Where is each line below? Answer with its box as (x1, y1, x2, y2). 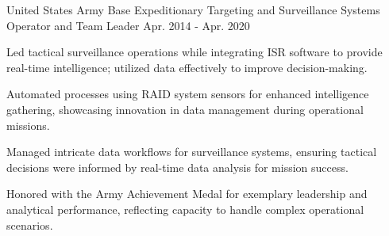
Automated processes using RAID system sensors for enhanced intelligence (6, 86, 369, 102)
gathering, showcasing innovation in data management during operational (6, 101, 364, 117)
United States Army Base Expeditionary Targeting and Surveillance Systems (6, 2, 380, 17)
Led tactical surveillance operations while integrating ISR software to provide (6, 44, 383, 60)
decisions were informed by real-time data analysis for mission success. (6, 158, 349, 175)
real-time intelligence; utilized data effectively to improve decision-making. (6, 59, 368, 75)
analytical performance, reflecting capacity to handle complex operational (6, 200, 364, 217)
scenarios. (6, 216, 53, 233)
